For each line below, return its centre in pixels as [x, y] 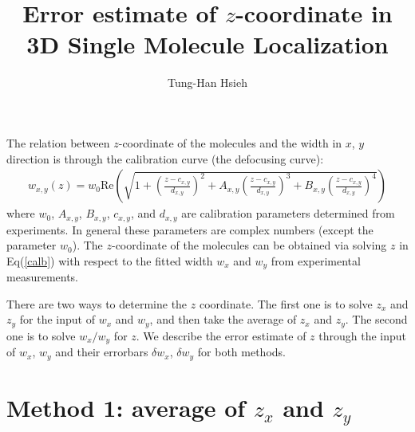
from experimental [316, 260]
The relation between [58, 142]
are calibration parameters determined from [288, 213]
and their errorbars [102, 352]
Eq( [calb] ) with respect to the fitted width [110, 260]
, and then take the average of [223, 319]
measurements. [43, 277]
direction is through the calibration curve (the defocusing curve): [165, 158]
